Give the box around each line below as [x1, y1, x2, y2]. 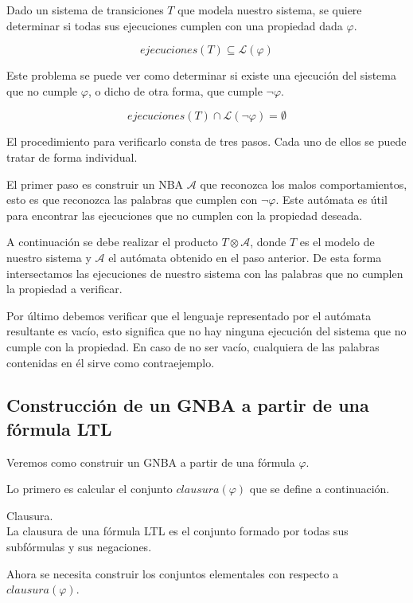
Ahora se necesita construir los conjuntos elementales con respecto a [6, 565, 339, 581]
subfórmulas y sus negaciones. [6, 538, 152, 555]
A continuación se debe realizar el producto [6, 233, 218, 250]
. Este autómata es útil [275, 191, 388, 208]
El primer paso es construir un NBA [6, 175, 184, 192]
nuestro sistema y [6, 249, 92, 265]
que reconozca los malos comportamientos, [200, 175, 407, 192]
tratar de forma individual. [6, 148, 138, 165]
